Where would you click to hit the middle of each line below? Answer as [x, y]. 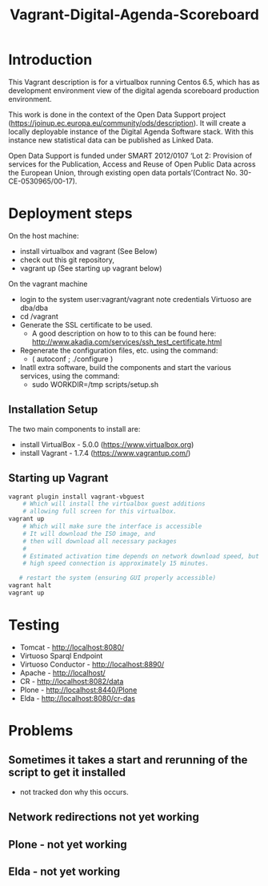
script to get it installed [67, 773]
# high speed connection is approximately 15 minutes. [116, 564]
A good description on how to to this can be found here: [124, 333]
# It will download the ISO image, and [89, 534]
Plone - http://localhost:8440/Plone [78, 690]
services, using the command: [70, 376]
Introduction [50, 60]
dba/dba [34, 308]
